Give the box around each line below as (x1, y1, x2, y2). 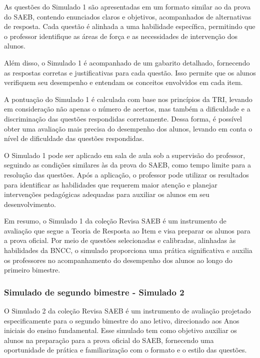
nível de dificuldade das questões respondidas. (4, 133, 144, 143)
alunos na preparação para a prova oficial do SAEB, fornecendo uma (4, 334, 214, 345)
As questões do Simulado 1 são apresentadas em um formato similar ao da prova (4, 1, 250, 11)
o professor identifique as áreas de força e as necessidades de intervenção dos (4, 30, 238, 41)
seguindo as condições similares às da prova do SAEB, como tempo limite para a (4, 159, 251, 170)
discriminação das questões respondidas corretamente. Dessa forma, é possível (4, 113, 242, 123)
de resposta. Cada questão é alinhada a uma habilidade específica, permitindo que (4, 21, 255, 31)
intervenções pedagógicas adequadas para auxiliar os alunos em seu (4, 189, 209, 199)
